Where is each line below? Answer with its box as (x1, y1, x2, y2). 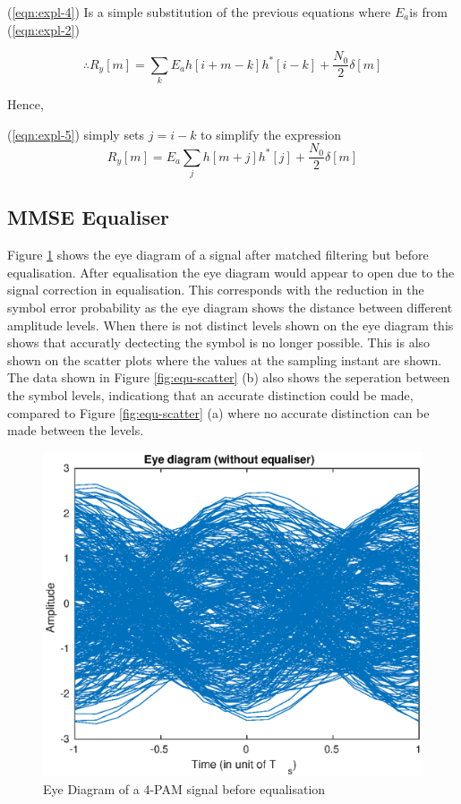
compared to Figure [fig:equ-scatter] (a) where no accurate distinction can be (7, 403, 430, 422)
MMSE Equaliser (7, 203, 169, 231)
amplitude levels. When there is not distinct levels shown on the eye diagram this (7, 315, 454, 334)
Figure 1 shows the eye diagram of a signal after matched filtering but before (7, 245, 429, 264)
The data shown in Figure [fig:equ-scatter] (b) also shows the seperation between (7, 368, 450, 387)
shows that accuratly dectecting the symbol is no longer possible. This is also (7, 333, 431, 352)
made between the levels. (7, 421, 144, 440)
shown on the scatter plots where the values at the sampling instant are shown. (7, 350, 442, 369)
